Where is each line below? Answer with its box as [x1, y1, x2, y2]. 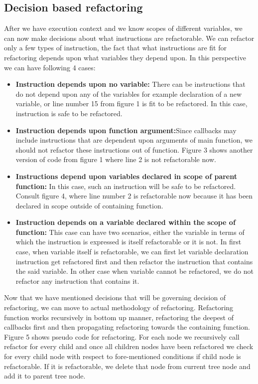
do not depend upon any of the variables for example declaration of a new [15, 88, 242, 99]
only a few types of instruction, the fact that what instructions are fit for [4, 42, 227, 53]
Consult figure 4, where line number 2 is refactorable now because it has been [15, 191, 253, 201]
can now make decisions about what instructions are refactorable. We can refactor [4, 32, 255, 43]
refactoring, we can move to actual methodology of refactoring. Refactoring [4, 302, 234, 313]
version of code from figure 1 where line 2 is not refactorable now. [15, 154, 216, 165]
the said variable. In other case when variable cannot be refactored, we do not [15, 266, 254, 276]
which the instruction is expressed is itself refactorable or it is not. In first [15, 236, 242, 247]
